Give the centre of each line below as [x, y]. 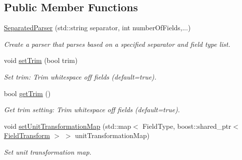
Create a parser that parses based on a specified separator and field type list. [117, 44]
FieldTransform [27, 135]
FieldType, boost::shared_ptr [187, 126]
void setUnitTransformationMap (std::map [68, 126]
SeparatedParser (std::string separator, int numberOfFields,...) [97, 28]
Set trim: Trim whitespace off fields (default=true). [80, 76]
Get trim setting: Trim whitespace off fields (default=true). [92, 110]
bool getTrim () [27, 93]
